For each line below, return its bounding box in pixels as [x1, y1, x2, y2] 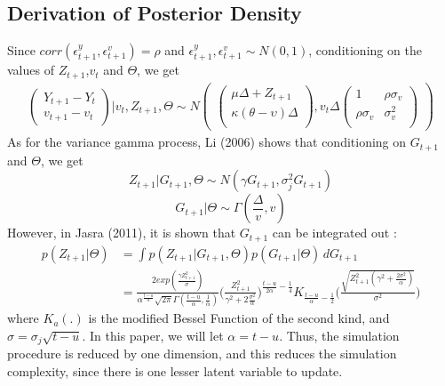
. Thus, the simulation [279, 326, 400, 344]
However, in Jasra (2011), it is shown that [7, 223, 236, 242]
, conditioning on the [308, 41, 422, 60]
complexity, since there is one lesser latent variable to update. [7, 361, 343, 380]
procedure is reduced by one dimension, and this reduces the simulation [7, 344, 397, 363]
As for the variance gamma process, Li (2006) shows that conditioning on [7, 133, 407, 151]
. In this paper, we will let [82, 326, 224, 344]
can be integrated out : [272, 223, 397, 242]
